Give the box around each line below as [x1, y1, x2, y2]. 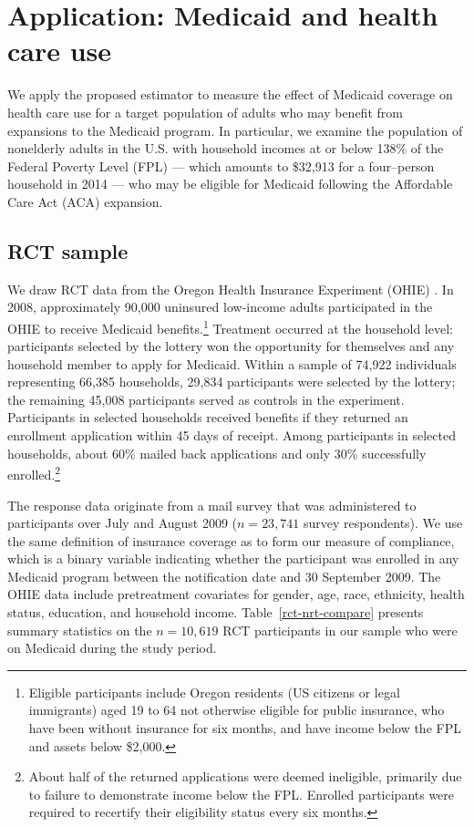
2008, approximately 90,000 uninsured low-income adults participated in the [7, 297, 433, 316]
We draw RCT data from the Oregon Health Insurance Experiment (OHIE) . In [7, 279, 454, 298]
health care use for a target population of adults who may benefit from [7, 102, 403, 121]
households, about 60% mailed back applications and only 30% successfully [7, 443, 427, 462]
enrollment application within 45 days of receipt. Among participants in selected [7, 426, 456, 445]
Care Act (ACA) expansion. [7, 191, 163, 211]
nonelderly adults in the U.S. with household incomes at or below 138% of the [7, 139, 444, 158]
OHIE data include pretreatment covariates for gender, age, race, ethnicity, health [7, 584, 465, 604]
